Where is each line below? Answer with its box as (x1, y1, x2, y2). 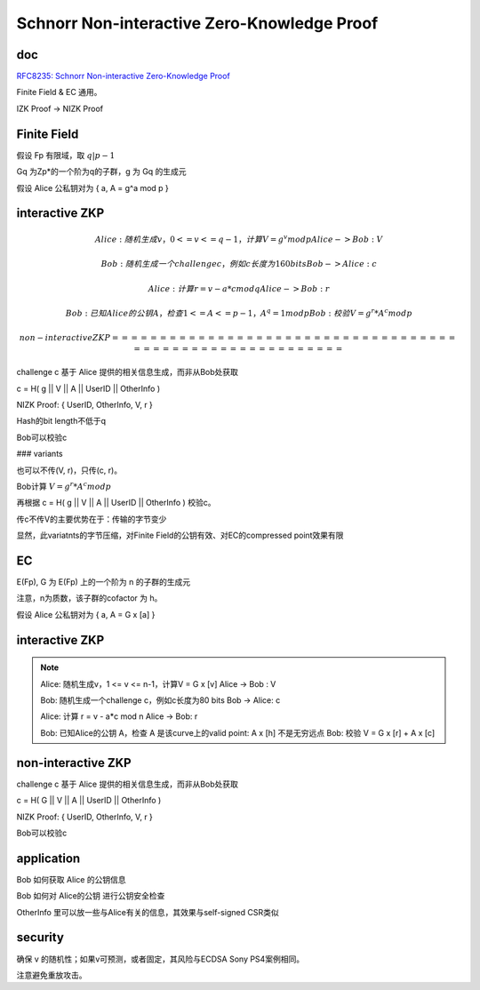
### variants (16, 449, 63, 459)
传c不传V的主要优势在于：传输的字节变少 (16, 514, 167, 524)
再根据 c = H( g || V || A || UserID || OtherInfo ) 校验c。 (16, 498, 216, 508)
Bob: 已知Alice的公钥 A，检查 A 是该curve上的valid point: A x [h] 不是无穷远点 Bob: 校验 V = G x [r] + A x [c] (40, 727, 436, 738)
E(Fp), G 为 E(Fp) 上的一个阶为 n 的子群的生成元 (16, 577, 191, 587)
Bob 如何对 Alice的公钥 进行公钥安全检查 (16, 890, 165, 901)
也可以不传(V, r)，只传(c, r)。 (16, 465, 123, 475)
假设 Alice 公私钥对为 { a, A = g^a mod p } (16, 182, 169, 193)
